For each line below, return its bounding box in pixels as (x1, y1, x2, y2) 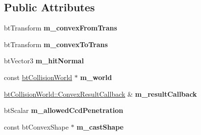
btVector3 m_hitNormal (4, 55, 84, 66)
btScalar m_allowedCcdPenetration (4, 105, 124, 115)
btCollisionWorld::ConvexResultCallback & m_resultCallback (4, 88, 197, 99)
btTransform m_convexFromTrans (4, 23, 117, 33)
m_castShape (76, 121, 124, 132)
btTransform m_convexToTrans (4, 39, 108, 49)
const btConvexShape (4, 121, 69, 132)
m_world (80, 72, 112, 82)
